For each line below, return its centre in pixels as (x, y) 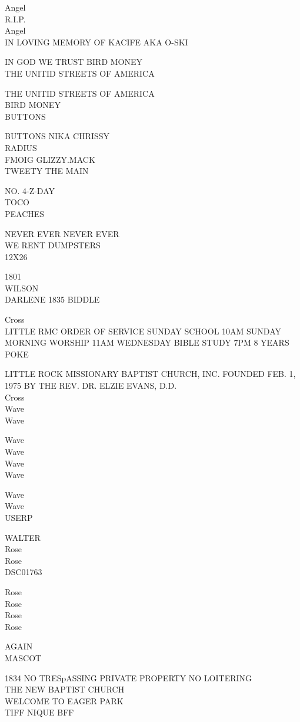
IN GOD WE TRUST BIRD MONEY (74, 62)
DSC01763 (24, 572)
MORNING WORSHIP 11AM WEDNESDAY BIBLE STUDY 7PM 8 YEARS (147, 342)
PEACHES (25, 213)
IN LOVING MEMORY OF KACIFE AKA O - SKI (96, 42)
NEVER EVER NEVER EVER (62, 233)
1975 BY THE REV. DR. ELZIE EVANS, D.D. (91, 385)
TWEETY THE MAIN (47, 171)
